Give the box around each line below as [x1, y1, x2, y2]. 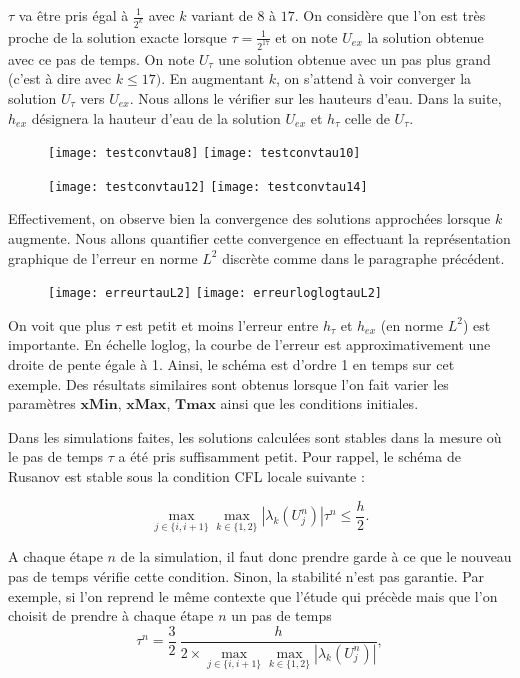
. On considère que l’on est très [294, 5, 486, 25]
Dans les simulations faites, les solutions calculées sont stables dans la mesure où [8, 426, 502, 447]
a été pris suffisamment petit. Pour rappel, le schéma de [118, 446, 461, 467]
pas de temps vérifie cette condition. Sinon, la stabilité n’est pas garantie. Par [8, 565, 484, 586]
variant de [191, 5, 253, 25]
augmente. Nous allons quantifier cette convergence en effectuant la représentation [8, 228, 511, 249]
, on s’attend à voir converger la [276, 68, 472, 89]
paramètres [8, 393, 76, 414]
